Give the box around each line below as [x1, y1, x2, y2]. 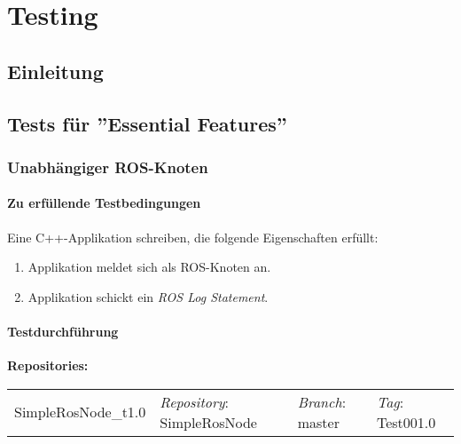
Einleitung [7, 57, 104, 84]
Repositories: [7, 356, 89, 375]
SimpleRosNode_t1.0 [14, 401, 146, 423]
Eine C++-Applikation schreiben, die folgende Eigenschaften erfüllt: [7, 227, 379, 246]
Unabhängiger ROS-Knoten [7, 155, 208, 178]
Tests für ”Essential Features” [7, 109, 287, 137]
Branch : [297, 391, 347, 412]
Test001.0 [376, 411, 436, 432]
